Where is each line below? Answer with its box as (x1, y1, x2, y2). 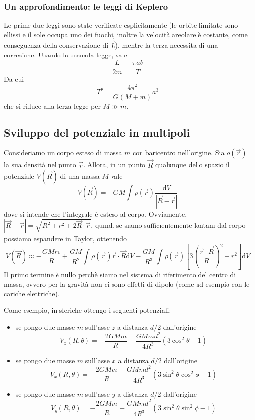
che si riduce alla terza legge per (4, 100, 101, 111)
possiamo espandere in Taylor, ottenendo (4, 233, 127, 244)
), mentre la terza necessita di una (115, 40, 218, 50)
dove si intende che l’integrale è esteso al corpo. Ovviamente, (4, 208, 187, 219)
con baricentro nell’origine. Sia (133, 147, 225, 158)
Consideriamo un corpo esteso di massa (4, 147, 122, 158)
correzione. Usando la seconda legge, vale (4, 50, 127, 60)
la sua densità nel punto (4, 159, 76, 169)
